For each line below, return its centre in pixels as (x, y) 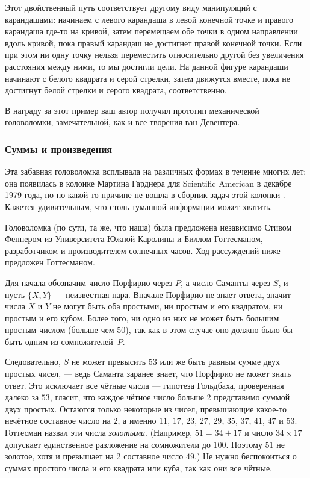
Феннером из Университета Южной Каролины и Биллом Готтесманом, (134, 239)
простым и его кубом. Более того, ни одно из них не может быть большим (142, 318)
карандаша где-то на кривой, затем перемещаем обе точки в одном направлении (151, 31)
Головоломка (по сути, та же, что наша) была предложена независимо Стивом (148, 227)
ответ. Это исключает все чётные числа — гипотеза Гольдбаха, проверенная (144, 385)
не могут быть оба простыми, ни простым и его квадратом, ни (168, 306)
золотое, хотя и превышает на (59, 456)
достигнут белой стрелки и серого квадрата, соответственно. (116, 90)
